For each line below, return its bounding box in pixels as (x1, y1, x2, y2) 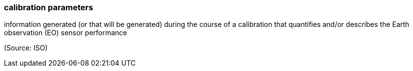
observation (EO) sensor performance (4, 28, 127, 37)
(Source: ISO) (4, 44, 48, 52)
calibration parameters (4, 2, 93, 12)
